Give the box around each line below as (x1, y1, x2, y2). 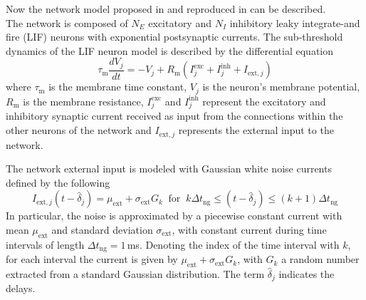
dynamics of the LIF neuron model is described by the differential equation (6, 43, 334, 58)
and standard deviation (51, 222, 153, 237)
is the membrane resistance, (23, 93, 144, 108)
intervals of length (6, 237, 85, 252)
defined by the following (6, 175, 110, 190)
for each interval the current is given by (6, 252, 178, 267)
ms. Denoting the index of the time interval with (127, 237, 340, 252)
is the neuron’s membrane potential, (202, 79, 360, 94)
